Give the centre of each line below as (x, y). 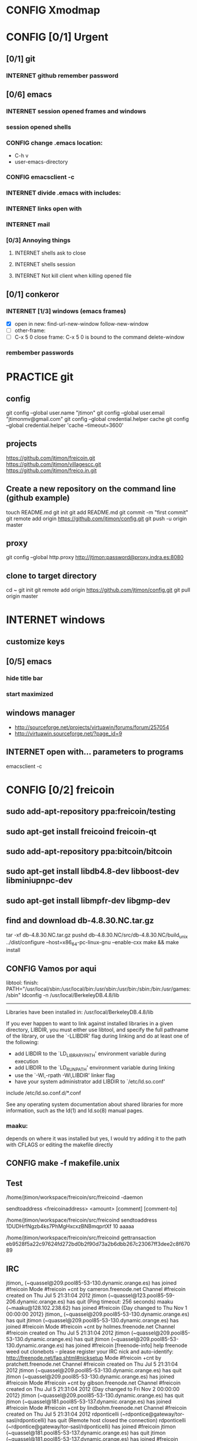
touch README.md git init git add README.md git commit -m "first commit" (97, 512)
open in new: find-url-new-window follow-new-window (81, 323)
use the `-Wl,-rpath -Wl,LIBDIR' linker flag (65, 1075)
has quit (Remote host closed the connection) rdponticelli (117, 1420)
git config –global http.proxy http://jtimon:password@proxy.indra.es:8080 (95, 557)
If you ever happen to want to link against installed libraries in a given (89, 1024)
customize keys (35, 641)
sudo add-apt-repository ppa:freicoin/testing (91, 812)
